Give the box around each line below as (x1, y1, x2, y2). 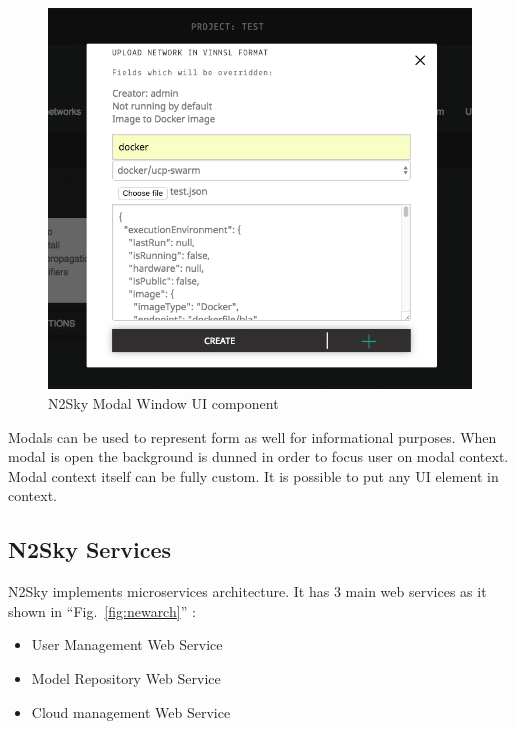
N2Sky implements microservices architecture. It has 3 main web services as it (8, 581, 487, 602)
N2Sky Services (8, 534, 172, 565)
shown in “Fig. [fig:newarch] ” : (8, 600, 196, 621)
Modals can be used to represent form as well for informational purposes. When (8, 426, 497, 447)
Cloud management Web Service (31, 701, 231, 722)
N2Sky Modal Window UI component (48, 392, 279, 413)
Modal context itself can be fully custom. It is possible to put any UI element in (8, 465, 499, 486)
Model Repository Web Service (31, 667, 221, 688)
